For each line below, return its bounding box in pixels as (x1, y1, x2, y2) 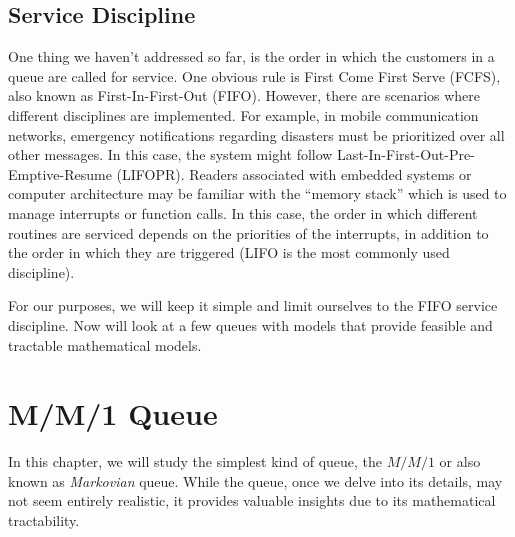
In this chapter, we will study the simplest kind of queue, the (8, 451, 383, 472)
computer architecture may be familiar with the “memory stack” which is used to (8, 183, 507, 204)
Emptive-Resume (8, 163, 112, 184)
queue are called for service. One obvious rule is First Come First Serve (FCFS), (8, 65, 501, 86)
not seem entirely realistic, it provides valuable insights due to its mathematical (8, 490, 496, 511)
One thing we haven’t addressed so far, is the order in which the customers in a (8, 46, 495, 67)
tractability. (8, 510, 80, 531)
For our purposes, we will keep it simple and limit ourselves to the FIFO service (8, 295, 498, 316)
